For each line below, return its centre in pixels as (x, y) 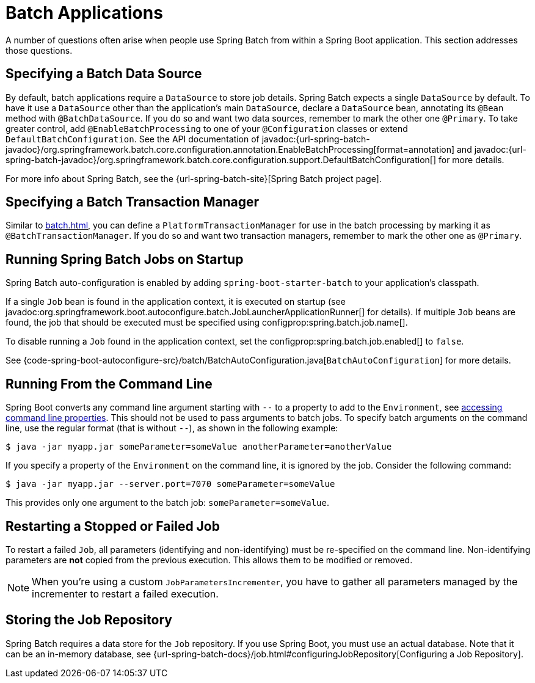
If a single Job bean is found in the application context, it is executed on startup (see (176, 302)
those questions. (39, 50)
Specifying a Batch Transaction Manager (133, 202)
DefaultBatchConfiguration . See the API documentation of (133, 139)
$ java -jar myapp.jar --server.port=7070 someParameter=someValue (170, 484)
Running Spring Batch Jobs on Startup (125, 259)
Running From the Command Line (109, 384)
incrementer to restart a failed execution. (125, 594)
